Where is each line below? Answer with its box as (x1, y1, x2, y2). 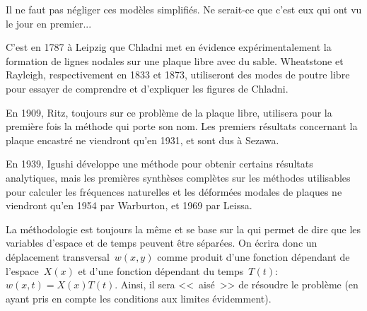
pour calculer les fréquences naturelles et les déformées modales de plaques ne (6, 184, 342, 199)
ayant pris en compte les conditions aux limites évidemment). (6, 291, 272, 305)
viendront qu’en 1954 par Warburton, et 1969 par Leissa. (6, 198, 252, 213)
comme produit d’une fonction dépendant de (157, 249, 350, 264)
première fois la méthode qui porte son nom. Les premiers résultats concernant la (6, 119, 358, 134)
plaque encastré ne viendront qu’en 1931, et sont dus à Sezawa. (6, 132, 279, 147)
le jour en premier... (6, 16, 92, 30)
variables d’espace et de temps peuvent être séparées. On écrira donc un (6, 235, 318, 250)
